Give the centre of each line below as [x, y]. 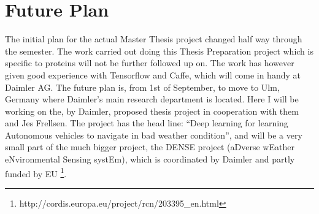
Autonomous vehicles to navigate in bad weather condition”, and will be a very [154, 135]
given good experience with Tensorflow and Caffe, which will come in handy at [153, 75]
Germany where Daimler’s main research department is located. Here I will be [152, 99]
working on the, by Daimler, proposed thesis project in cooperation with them [152, 111]
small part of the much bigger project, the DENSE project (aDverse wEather [150, 147]
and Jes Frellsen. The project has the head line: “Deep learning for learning [147, 123]
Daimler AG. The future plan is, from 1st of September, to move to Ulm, [142, 87]
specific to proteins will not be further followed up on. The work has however [150, 63]
